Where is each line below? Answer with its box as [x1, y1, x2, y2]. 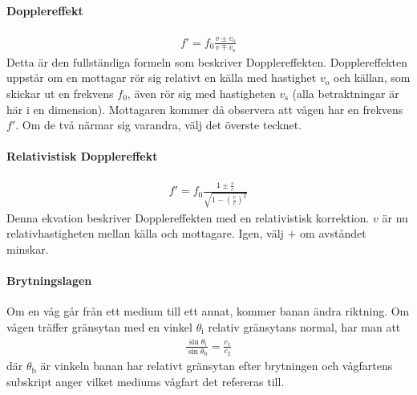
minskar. [6, 241, 49, 258]
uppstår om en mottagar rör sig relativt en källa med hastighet [6, 69, 317, 86]
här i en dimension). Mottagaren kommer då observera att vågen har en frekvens [6, 100, 403, 117]
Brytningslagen [6, 272, 92, 289]
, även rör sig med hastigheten [127, 84, 276, 101]
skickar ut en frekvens [6, 84, 114, 101]
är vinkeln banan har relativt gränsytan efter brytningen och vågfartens [40, 357, 393, 374]
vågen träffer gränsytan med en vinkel [6, 319, 192, 335]
